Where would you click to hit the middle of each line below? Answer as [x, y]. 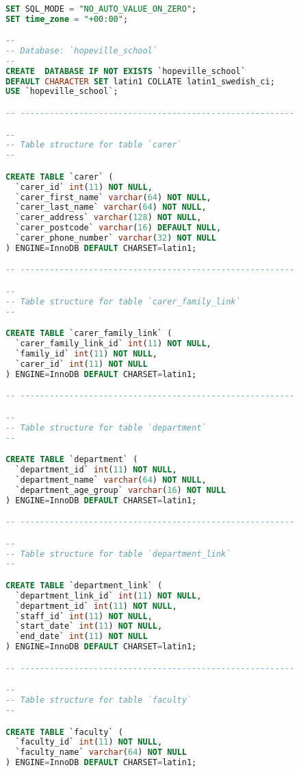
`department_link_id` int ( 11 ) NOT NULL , [108, 595]
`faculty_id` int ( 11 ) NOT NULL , [89, 742]
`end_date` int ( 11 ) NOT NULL [81, 637]
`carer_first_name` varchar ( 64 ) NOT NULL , [113, 197]
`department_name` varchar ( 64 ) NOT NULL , [111, 480]
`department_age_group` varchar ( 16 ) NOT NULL [121, 490]
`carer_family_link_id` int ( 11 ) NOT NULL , [113, 344]
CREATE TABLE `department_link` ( [84, 585]
